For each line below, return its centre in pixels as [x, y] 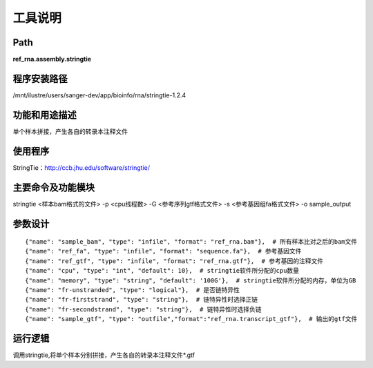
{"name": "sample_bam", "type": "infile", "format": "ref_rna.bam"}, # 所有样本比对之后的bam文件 [191, 242]
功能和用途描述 [45, 115]
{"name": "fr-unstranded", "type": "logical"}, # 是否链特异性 [133, 290]
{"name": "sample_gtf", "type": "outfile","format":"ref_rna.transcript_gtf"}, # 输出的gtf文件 [191, 319]
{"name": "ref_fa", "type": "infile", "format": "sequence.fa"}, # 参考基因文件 [163, 251]
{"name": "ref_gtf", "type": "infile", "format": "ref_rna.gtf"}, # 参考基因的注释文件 [174, 261]
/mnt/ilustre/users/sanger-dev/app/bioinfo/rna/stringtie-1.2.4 [99, 95]
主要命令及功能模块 [54, 187]
